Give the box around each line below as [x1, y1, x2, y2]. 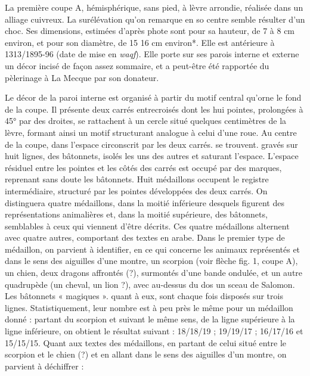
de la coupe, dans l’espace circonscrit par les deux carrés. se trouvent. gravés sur [5, 138, 298, 150]
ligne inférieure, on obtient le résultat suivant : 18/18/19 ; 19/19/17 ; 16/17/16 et [5, 325, 303, 337]
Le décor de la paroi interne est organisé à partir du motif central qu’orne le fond [5, 91, 302, 104]
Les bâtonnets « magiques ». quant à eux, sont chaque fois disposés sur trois [5, 290, 283, 302]
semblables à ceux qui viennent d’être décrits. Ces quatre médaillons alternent [5, 219, 290, 232]
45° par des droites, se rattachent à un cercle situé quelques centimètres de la [5, 114, 287, 127]
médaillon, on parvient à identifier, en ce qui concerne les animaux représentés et [5, 243, 300, 255]
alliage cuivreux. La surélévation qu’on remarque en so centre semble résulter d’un [5, 13, 305, 25]
